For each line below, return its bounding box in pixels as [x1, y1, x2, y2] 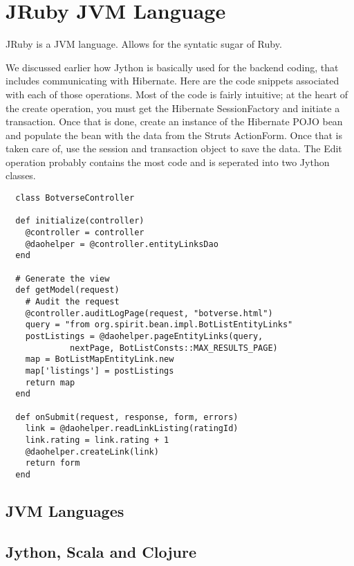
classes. [6, 168, 36, 183]
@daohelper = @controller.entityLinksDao [25, 239, 218, 249]
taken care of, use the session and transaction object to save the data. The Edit [6, 141, 342, 156]
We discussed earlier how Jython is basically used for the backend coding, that [6, 60, 339, 74]
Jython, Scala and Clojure [6, 540, 196, 562]
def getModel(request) [15, 285, 120, 295]
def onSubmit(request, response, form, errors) [15, 412, 239, 422]
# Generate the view [15, 273, 110, 284]
